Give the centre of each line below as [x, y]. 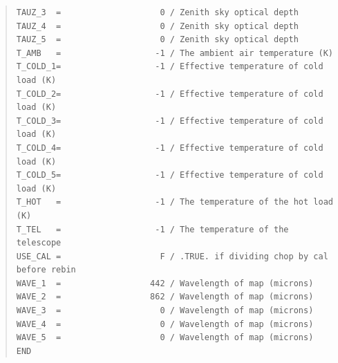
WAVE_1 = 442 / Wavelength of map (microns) [165, 283]
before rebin [46, 270]
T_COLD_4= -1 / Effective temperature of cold [170, 148]
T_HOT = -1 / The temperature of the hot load [175, 202]
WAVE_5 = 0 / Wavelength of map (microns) [165, 338]
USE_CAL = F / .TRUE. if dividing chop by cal [172, 256]
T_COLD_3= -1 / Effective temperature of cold [170, 121]
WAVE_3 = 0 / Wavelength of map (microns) [165, 311]
